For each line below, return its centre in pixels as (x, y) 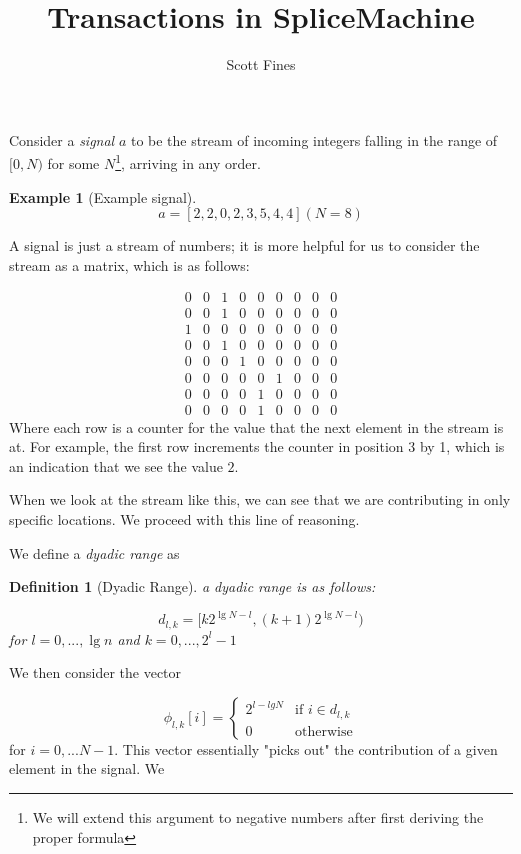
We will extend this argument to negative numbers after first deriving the (258, 817)
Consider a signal (62, 139)
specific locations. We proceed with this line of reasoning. (184, 518)
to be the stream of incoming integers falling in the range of (314, 139)
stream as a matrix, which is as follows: (129, 264)
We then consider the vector (95, 672)
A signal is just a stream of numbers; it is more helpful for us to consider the (244, 245)
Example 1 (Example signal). (103, 196)
